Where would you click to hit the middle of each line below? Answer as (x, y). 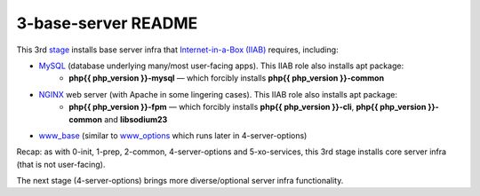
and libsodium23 (136, 119)
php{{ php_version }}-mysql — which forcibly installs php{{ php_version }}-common (227, 78)
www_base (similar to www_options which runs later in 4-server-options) (173, 135)
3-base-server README (107, 23)
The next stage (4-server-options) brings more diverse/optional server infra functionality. (180, 181)
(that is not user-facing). (61, 164)
